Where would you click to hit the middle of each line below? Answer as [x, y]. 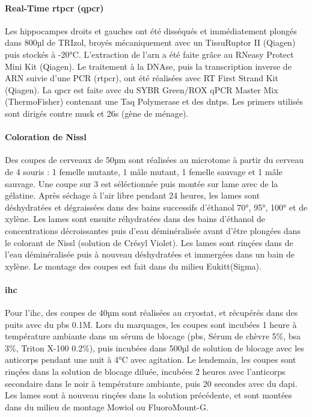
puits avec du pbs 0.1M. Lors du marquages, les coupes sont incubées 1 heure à [151, 324]
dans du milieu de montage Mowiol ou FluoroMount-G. [107, 406]
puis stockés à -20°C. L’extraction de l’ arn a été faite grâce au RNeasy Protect [149, 54]
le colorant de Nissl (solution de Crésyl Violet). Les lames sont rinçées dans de [149, 242]
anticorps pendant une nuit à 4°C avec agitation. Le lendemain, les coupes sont [151, 360]
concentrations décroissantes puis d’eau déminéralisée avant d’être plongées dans [153, 230]
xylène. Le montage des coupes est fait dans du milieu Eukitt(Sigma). [133, 266]
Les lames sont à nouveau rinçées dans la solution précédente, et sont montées [148, 395]
